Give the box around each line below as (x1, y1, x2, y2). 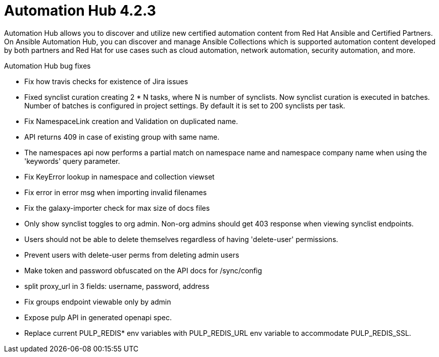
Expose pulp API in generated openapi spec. (24, 313, 172, 322)
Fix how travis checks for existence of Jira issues (24, 77, 188, 86)
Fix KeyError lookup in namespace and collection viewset (24, 172, 215, 181)
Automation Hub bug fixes (4, 61, 91, 70)
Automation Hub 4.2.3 (4, 2, 156, 19)
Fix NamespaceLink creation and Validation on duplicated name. (24, 116, 238, 126)
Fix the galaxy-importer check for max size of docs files (24, 203, 210, 212)
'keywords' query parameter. (24, 156, 120, 165)
